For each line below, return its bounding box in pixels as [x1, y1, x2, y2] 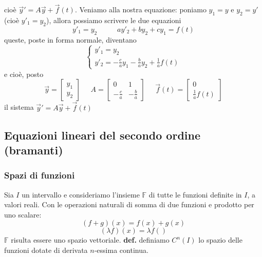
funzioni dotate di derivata [4, 245, 88, 255]
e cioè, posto [4, 68, 44, 79]
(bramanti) [4, 142, 63, 158]
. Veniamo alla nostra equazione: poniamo [74, 4, 207, 15]
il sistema [4, 102, 34, 112]
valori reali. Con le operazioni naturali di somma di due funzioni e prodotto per [4, 199, 254, 210]
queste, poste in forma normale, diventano [4, 34, 137, 45]
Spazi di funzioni [4, 169, 75, 182]
